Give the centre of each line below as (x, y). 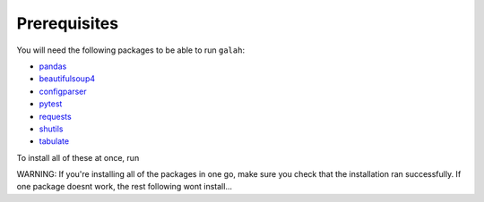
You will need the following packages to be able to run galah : (131, 50)
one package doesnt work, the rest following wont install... (125, 187)
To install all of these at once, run (78, 157)
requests (55, 116)
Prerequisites (68, 23)
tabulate (54, 141)
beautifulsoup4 (67, 79)
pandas (53, 66)
